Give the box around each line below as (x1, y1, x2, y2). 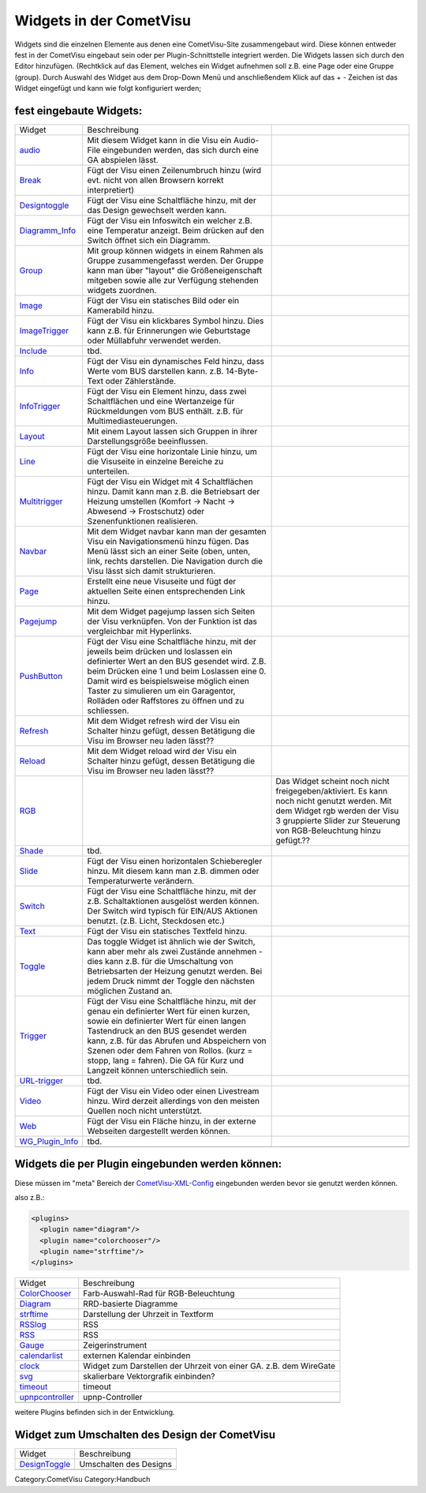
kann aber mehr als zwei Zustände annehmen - (87, 946, 263, 957)
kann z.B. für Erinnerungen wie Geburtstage (87, 325, 251, 336)
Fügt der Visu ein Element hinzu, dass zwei (87, 386, 247, 397)
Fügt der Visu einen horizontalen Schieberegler (87, 856, 263, 867)
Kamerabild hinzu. (87, 305, 155, 316)
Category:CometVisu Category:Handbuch (14, 1475, 151, 1484)
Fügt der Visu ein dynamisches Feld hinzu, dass (87, 356, 264, 367)
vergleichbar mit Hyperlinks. (87, 626, 192, 637)
